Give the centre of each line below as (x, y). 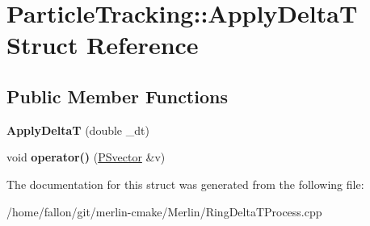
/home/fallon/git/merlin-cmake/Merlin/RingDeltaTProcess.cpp (164, 211)
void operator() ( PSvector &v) (86, 157)
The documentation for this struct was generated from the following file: (185, 184)
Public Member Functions (117, 96)
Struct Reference (103, 45)
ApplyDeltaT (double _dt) (78, 130)
